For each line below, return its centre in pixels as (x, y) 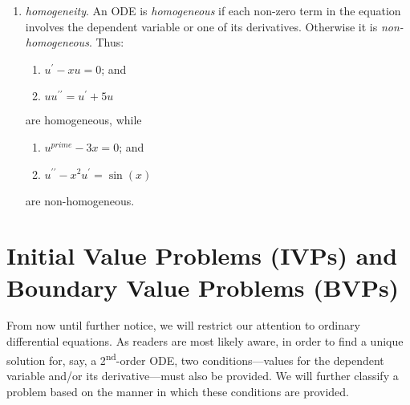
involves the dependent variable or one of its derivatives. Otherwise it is (201, 26)
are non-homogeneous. (80, 200)
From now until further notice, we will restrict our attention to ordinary (183, 325)
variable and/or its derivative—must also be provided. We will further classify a (203, 375)
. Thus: (106, 42)
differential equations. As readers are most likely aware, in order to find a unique (205, 341)
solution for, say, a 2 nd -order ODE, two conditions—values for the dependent (195, 358)
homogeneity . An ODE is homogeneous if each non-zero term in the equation (213, 10)
